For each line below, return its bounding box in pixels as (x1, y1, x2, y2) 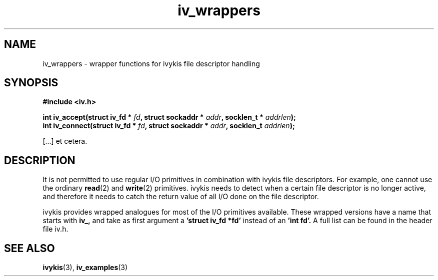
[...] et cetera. (42, 137, 87, 146)
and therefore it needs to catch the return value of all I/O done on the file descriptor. (42, 192, 319, 201)
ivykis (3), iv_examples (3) (42, 263, 128, 272)
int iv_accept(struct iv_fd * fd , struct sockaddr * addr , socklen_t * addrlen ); (42, 113, 296, 122)
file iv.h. (42, 225, 68, 234)
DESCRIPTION (4, 154, 75, 167)
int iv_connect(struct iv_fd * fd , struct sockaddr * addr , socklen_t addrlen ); (42, 121, 295, 130)
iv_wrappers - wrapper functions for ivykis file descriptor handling (42, 59, 260, 68)
